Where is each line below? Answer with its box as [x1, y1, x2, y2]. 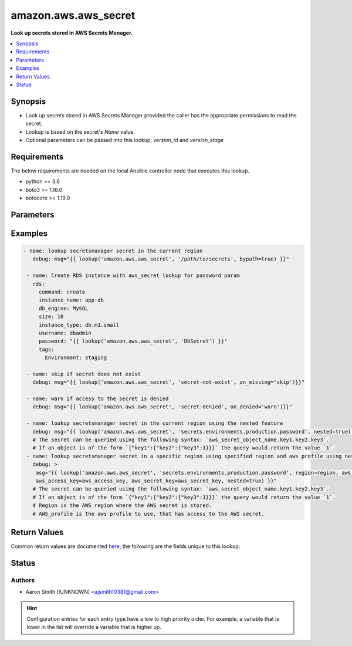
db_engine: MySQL [38, 305, 89, 312]
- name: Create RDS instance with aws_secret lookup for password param [26, 272, 240, 279]
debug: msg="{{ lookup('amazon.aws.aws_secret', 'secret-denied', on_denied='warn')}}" [32, 404, 293, 410]
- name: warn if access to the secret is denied [26, 395, 169, 402]
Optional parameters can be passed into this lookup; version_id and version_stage [25, 136, 224, 143]
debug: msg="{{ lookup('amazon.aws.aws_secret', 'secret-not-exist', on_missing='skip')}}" [32, 379, 305, 385]
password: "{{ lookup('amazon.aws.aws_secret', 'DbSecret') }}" [38, 338, 228, 344]
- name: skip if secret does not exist [26, 370, 141, 377]
